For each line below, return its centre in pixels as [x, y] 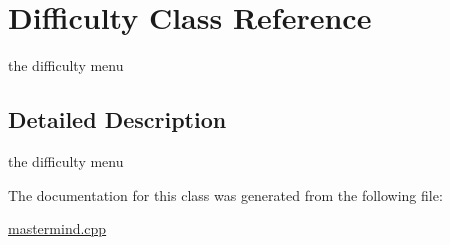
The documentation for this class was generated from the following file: [225, 194]
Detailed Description [117, 119]
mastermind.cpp [57, 228]
